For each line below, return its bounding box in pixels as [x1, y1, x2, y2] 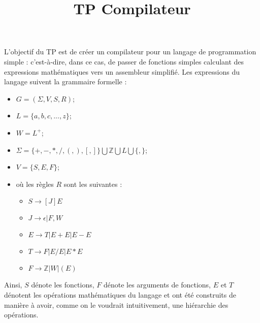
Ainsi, [4, 279, 22, 290]
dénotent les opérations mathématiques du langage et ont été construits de [4, 289, 236, 300]
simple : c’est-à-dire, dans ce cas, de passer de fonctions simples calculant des [4, 56, 244, 67]
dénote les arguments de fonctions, [103, 279, 211, 290]
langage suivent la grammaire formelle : [4, 76, 127, 87]
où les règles [16, 178, 54, 189]
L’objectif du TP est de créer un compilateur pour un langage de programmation [4, 46, 256, 57]
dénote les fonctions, [31, 279, 94, 290]
